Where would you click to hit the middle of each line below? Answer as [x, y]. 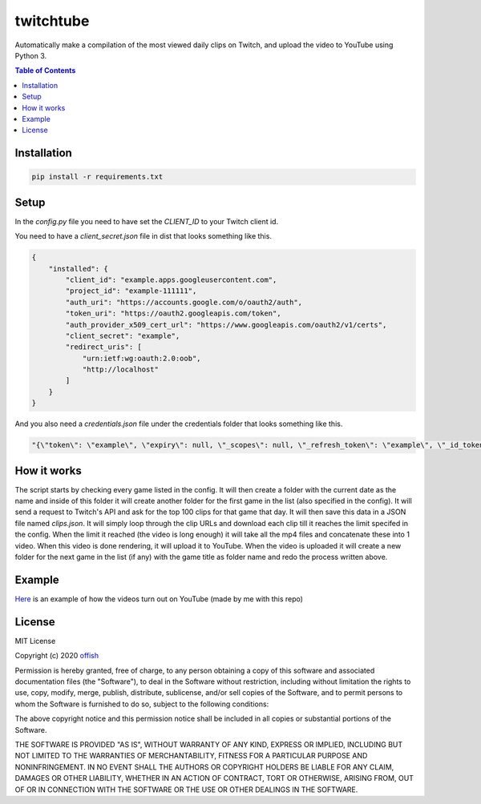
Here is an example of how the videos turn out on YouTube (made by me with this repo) [159, 599]
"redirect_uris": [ [103, 347]
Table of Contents [45, 70]
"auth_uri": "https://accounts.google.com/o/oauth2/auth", [184, 302]
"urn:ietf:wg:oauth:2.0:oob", [141, 358]
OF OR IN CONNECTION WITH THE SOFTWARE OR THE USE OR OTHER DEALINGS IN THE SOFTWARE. [186, 790]
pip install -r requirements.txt [97, 177]
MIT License [35, 641]
